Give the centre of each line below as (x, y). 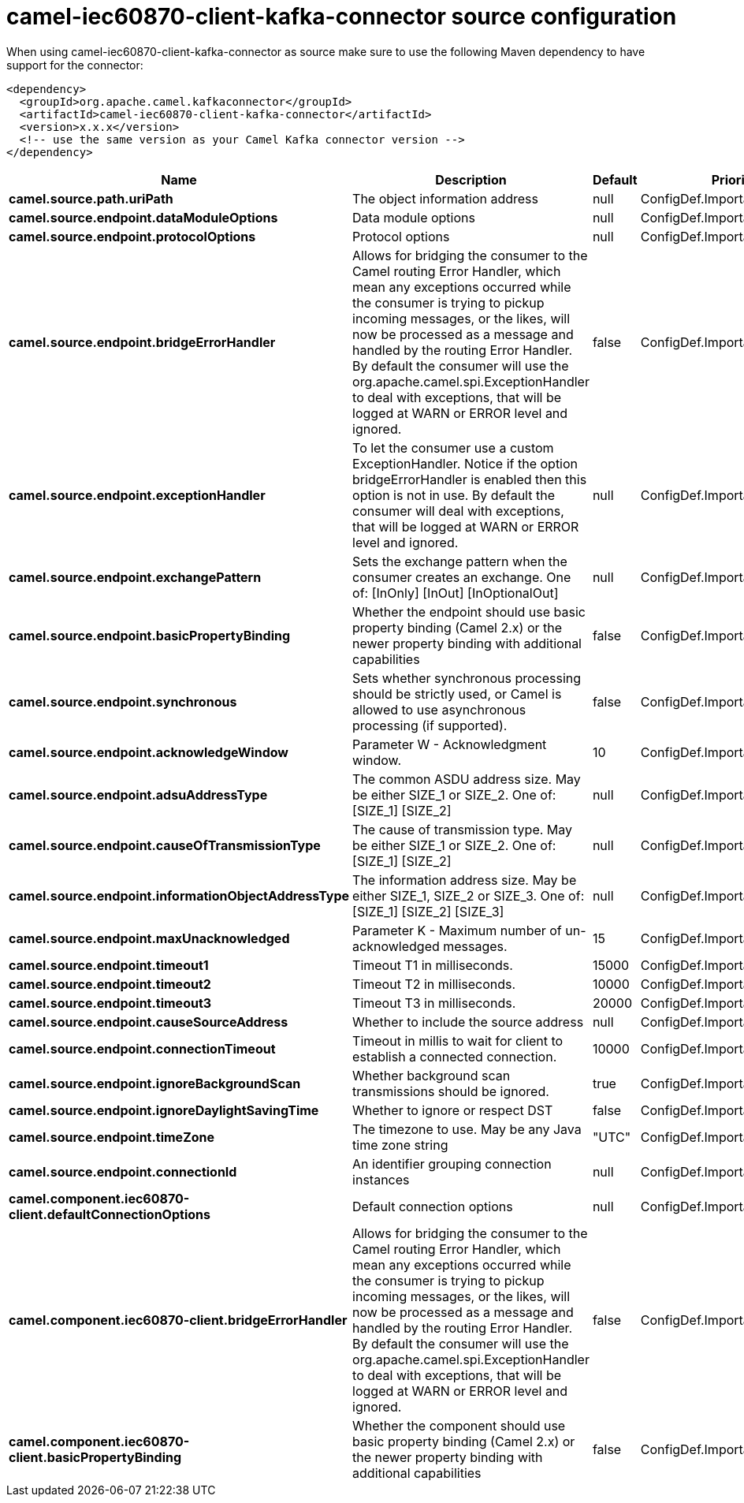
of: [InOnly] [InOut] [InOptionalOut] (456, 593)
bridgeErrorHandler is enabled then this (470, 479)
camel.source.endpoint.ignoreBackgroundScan (155, 1083)
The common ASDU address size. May (467, 779)
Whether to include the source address (468, 1022)
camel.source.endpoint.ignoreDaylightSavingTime (164, 1110)
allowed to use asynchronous (439, 709)
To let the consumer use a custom (453, 448)
